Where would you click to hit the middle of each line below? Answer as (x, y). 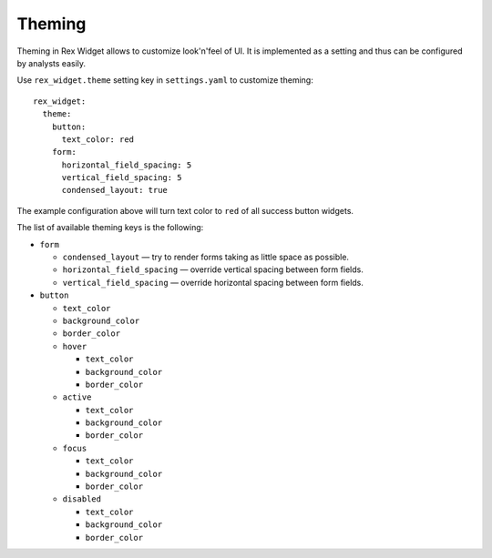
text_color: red (98, 139)
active (77, 397)
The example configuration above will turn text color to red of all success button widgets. (185, 210)
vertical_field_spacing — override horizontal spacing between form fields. (213, 282)
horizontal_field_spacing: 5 (127, 165)
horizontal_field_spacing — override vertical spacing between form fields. (213, 269)
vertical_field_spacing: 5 (122, 178)
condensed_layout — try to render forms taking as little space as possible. (206, 257)
